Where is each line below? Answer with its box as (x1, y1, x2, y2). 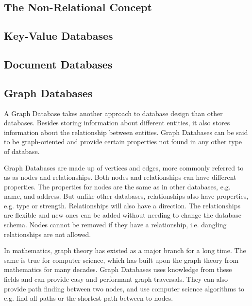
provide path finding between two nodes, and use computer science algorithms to (4, 283, 245, 293)
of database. (4, 146, 40, 156)
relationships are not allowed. (4, 229, 91, 239)
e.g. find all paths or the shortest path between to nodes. (4, 293, 173, 303)
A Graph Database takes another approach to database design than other (4, 108, 223, 118)
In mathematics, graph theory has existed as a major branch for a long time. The (4, 245, 246, 255)
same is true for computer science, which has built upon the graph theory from (4, 255, 239, 265)
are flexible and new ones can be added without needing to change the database (4, 210, 242, 220)
